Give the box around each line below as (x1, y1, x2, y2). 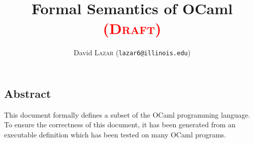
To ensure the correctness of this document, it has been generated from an (4, 119, 236, 130)
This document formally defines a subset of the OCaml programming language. (4, 109, 250, 120)
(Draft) (103, 18, 162, 39)
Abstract (4, 85, 51, 101)
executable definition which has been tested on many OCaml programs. (4, 129, 227, 139)
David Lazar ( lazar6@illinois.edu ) (74, 47, 190, 58)
